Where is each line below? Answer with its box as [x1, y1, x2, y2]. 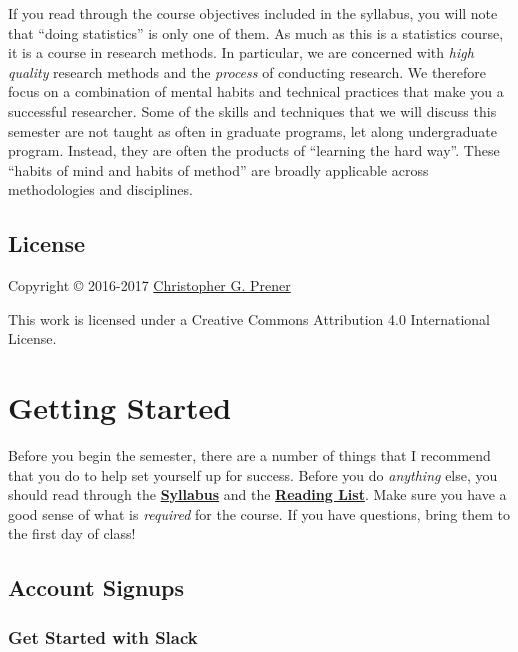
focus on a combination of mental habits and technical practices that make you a [8, 81, 504, 102]
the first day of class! [8, 523, 136, 544]
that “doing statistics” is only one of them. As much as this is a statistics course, [8, 22, 504, 43]
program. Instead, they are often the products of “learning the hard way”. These [8, 140, 500, 161]
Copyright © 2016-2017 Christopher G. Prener [8, 275, 291, 296]
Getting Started [8, 387, 232, 428]
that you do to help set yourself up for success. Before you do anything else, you [8, 464, 498, 485]
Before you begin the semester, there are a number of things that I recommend [8, 445, 491, 466]
